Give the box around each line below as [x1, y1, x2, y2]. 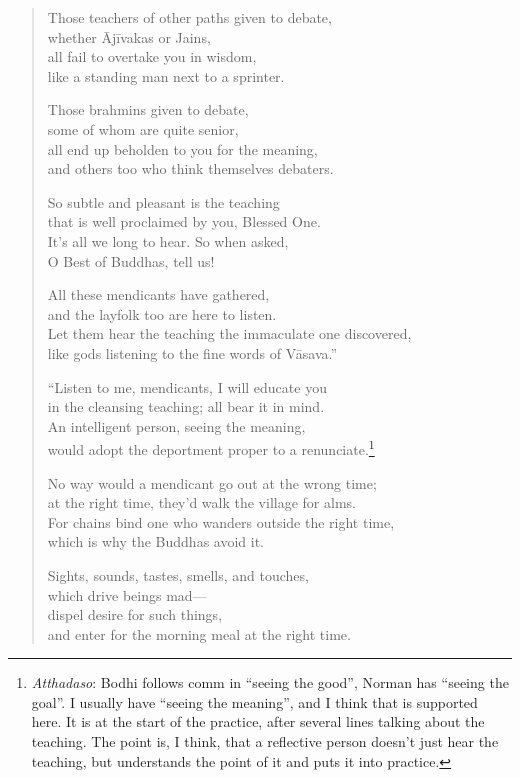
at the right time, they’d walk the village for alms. [47, 492, 356, 513]
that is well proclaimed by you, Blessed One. [47, 211, 321, 232]
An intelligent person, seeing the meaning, [47, 415, 306, 436]
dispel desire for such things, [47, 604, 223, 625]
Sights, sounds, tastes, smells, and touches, [47, 564, 309, 585]
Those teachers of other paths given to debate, [47, 7, 332, 27]
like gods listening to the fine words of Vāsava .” [47, 342, 338, 363]
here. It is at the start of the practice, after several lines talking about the [31, 711, 485, 732]
